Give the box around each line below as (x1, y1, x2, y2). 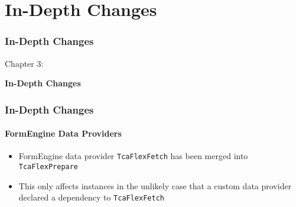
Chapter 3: (5, 57, 44, 69)
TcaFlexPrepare (18, 163, 79, 172)
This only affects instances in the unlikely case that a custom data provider (18, 179, 292, 192)
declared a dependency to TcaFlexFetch (18, 191, 164, 203)
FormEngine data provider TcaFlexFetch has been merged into (18, 150, 248, 162)
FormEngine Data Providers (5, 127, 122, 140)
